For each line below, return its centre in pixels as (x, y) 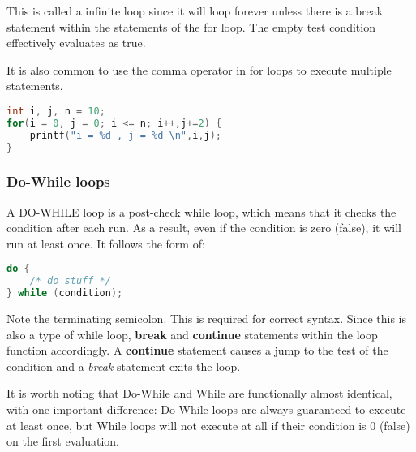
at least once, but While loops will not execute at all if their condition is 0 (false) (208, 425)
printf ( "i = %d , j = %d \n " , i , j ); (125, 135)
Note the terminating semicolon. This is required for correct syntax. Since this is (207, 319)
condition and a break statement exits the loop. (124, 366)
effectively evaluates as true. (76, 43)
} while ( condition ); (65, 293)
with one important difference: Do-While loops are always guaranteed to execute (206, 409)
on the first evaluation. (63, 441)
